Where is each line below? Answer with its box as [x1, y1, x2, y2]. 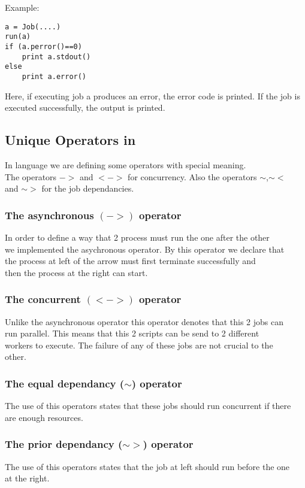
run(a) [5, 32, 31, 41]
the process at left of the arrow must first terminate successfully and [5, 254, 256, 267]
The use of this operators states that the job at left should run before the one [5, 460, 290, 472]
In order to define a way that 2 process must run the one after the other [5, 231, 270, 243]
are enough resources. [5, 411, 83, 423]
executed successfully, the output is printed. [5, 101, 165, 114]
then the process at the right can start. [5, 266, 148, 278]
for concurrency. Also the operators [128, 170, 257, 183]
